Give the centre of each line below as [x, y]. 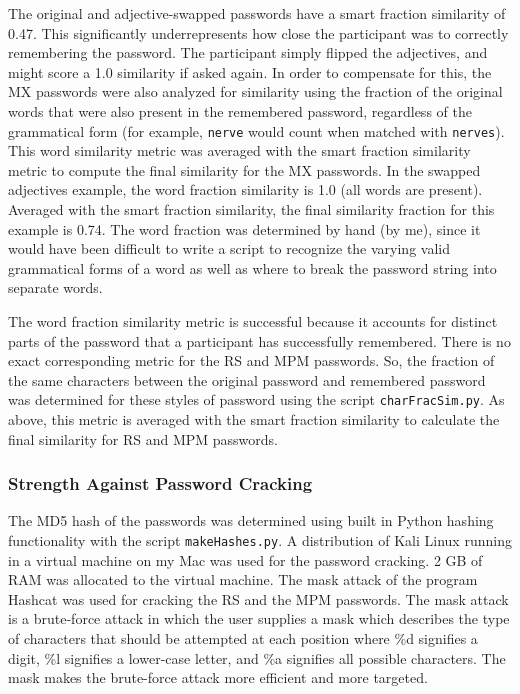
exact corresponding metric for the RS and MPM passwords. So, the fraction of [251, 360]
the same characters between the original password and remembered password [247, 379]
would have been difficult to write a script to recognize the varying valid [229, 248]
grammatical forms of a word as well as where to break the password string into [252, 267]
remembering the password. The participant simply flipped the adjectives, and [248, 52]
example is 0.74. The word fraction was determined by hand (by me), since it [244, 228]
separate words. [55, 287]
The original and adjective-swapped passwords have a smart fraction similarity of [257, 13]
